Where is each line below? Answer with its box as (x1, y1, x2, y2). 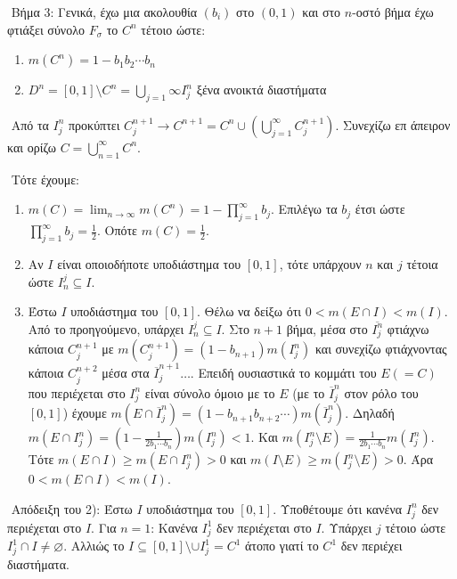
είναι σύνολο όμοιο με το (144, 383, 275, 402)
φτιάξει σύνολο (7, 20, 85, 38)
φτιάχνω (387, 319, 429, 338)
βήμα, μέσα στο (286, 319, 368, 338)
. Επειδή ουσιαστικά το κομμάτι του (190, 363, 377, 382)
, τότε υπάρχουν (279, 254, 362, 273)
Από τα (11, 115, 49, 134)
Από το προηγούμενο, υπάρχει (28, 319, 184, 338)
